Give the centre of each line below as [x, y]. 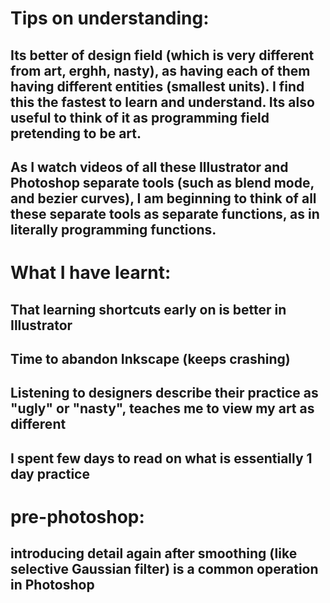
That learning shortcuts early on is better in [148, 309]
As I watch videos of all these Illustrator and [149, 167]
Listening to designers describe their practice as [164, 393]
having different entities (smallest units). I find [157, 86]
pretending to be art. [76, 133]
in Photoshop [52, 585]
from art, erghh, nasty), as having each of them [160, 70]
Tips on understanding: [110, 18]
